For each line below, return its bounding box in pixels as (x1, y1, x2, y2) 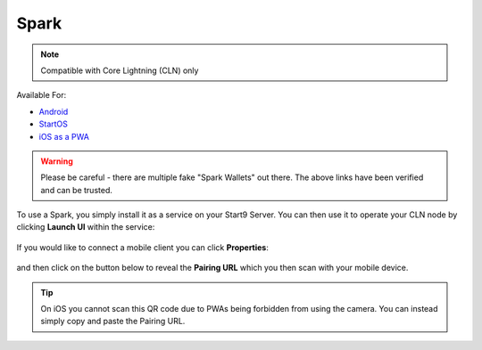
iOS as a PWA (38, 131, 89, 142)
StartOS (38, 118, 69, 129)
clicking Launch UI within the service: (16, 222, 155, 232)
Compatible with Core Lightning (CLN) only (40, 65, 199, 76)
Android (38, 106, 69, 117)
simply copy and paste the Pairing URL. (40, 316, 186, 327)
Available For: (16, 90, 67, 101)
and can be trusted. (40, 184, 113, 195)
